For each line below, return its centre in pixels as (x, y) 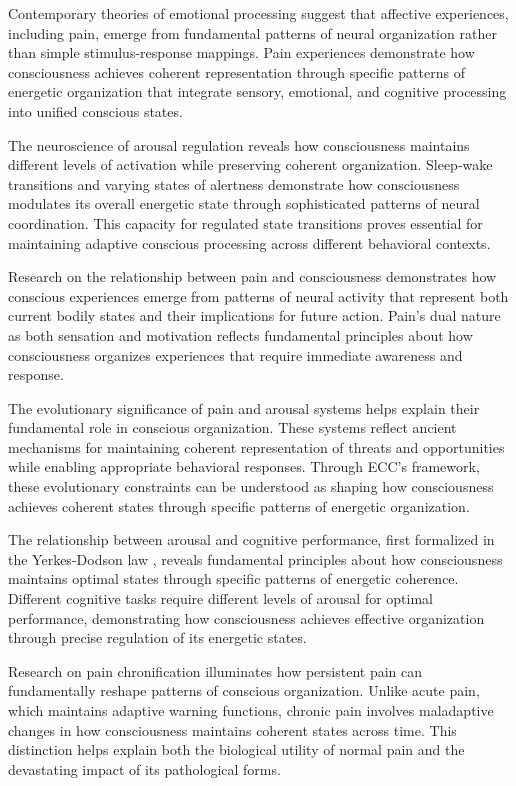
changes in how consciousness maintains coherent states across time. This (232, 729)
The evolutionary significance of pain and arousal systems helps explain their (244, 407)
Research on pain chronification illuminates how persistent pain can (215, 670)
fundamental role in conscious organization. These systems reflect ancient (232, 427)
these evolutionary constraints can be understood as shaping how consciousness (251, 486)
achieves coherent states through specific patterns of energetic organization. (239, 505)
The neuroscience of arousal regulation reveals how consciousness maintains (239, 144)
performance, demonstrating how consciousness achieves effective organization (246, 617)
